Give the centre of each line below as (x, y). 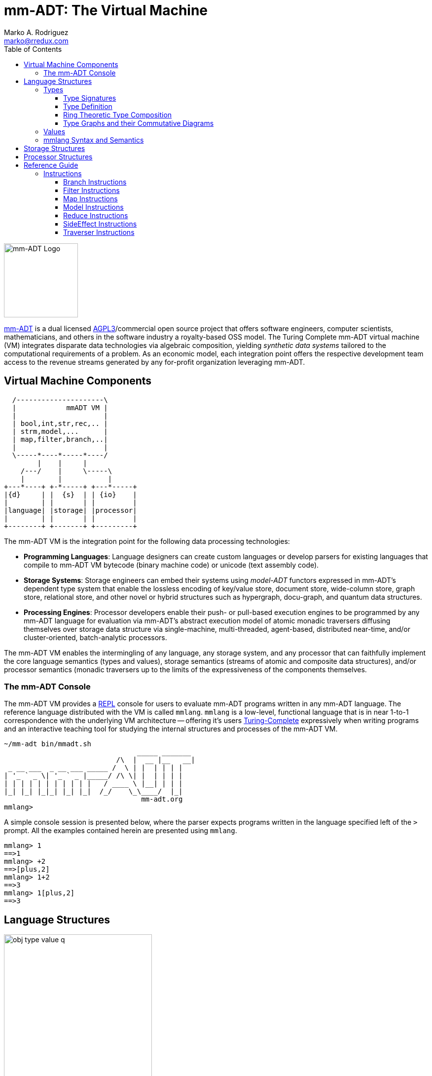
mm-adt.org (162, 799)
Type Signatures (90, 98)
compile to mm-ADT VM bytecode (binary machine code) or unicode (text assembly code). (171, 565)
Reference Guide (51, 165)
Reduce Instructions (96, 215)
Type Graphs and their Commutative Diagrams (139, 123)
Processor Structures (58, 156)
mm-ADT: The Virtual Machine (106, 10)
